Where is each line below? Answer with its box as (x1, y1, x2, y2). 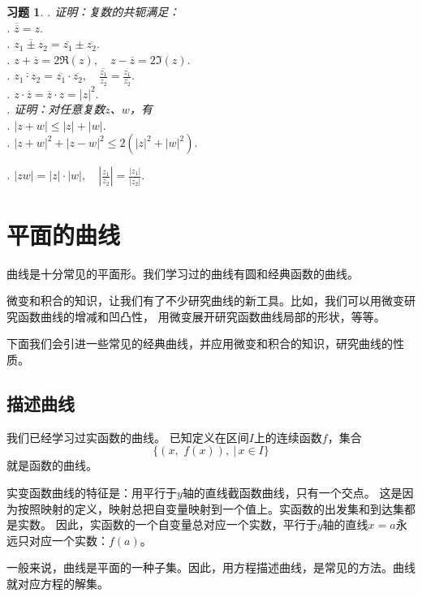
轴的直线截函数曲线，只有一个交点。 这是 (182, 483, 403, 500)
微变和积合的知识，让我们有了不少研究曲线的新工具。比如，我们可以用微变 (6, 292, 404, 309)
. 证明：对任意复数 (6, 101, 105, 118)
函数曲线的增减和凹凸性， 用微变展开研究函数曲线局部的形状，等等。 (17, 307, 385, 324)
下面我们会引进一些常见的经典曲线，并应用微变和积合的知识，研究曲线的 (6, 335, 393, 352)
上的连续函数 (253, 428, 322, 445)
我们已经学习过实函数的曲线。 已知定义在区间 (6, 428, 249, 445)
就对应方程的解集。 (6, 574, 109, 591)
